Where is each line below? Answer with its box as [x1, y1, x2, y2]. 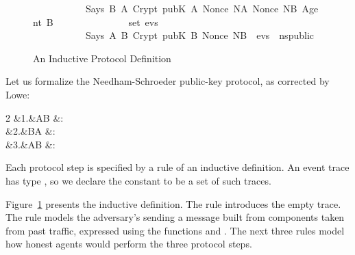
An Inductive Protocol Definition [33, 51, 171, 65]
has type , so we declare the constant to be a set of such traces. [5, 173, 271, 187]
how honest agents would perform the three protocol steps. [5, 237, 252, 251]
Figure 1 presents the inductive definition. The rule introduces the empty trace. [5, 196, 341, 211]
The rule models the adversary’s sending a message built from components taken [5, 210, 345, 224]
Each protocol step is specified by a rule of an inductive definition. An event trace [5, 160, 350, 174]
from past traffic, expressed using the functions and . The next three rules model [5, 223, 345, 237]
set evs [128, 14, 158, 29]
